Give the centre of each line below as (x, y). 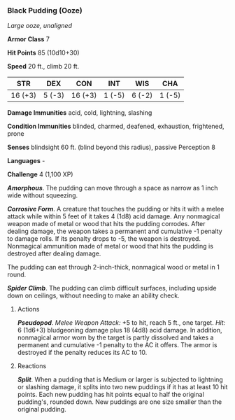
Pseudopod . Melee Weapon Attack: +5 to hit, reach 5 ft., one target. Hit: (121, 323)
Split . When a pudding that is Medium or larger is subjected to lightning (120, 379)
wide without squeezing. (43, 195)
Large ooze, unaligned (40, 26)
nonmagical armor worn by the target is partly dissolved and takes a (115, 337)
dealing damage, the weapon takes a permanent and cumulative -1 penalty (115, 231)
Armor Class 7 (29, 39)
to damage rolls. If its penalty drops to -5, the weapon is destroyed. (104, 239)
